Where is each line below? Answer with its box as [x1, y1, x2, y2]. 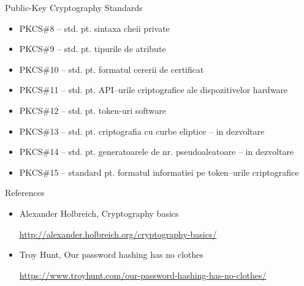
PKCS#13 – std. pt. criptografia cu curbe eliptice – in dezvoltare [19, 124, 265, 137]
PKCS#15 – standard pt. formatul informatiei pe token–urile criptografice [19, 165, 299, 178]
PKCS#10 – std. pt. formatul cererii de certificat [19, 62, 204, 75]
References [5, 186, 45, 199]
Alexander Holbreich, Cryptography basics [19, 206, 179, 219]
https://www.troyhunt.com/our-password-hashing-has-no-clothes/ [19, 268, 267, 281]
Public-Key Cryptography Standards [5, 1, 143, 13]
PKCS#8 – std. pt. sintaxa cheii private [19, 21, 170, 34]
